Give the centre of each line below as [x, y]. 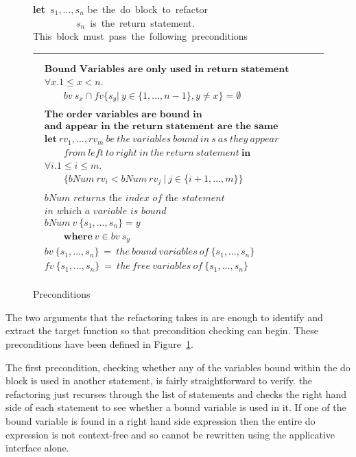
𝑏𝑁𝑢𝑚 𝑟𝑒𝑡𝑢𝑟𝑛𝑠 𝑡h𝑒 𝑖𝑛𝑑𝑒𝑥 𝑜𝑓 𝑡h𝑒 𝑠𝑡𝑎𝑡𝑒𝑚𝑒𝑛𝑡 [134, 198]
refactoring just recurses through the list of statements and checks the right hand [176, 394]
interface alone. [37, 448]
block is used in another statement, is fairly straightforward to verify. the [159, 380]
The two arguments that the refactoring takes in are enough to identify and [164, 317]
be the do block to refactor [147, 9]
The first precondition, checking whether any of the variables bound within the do [178, 367]
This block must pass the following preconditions [141, 36]
